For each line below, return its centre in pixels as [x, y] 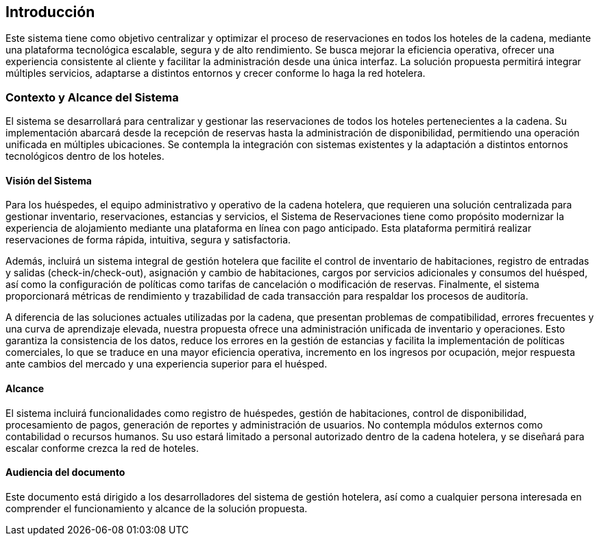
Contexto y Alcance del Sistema [92, 97]
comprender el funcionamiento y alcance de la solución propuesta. [157, 508]
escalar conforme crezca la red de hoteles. [102, 448]
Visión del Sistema [49, 180]
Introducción [50, 12]
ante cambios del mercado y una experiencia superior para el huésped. [167, 364]
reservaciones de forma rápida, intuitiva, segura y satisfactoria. [148, 240]
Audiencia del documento [65, 472]
